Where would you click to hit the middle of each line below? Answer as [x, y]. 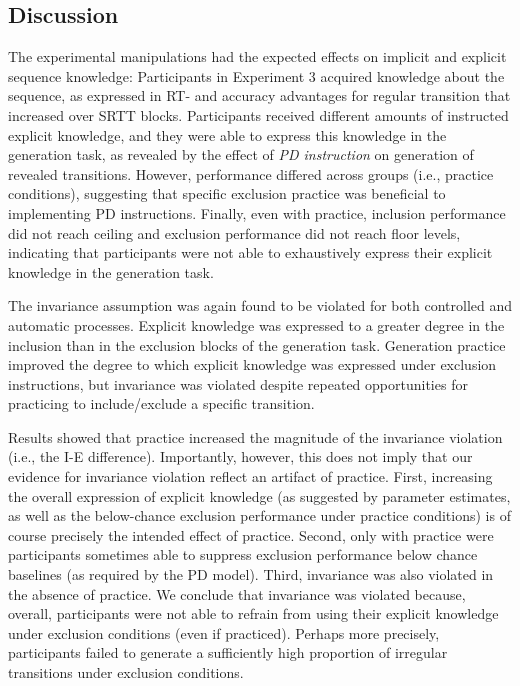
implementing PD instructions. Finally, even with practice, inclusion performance [257, 212]
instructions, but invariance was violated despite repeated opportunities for [238, 383]
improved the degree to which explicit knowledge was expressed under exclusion [252, 364]
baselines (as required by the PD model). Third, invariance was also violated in [251, 574]
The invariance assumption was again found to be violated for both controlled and [260, 305]
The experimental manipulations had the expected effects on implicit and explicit [257, 56]
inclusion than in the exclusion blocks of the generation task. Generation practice [257, 344]
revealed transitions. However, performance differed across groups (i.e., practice [251, 173]
